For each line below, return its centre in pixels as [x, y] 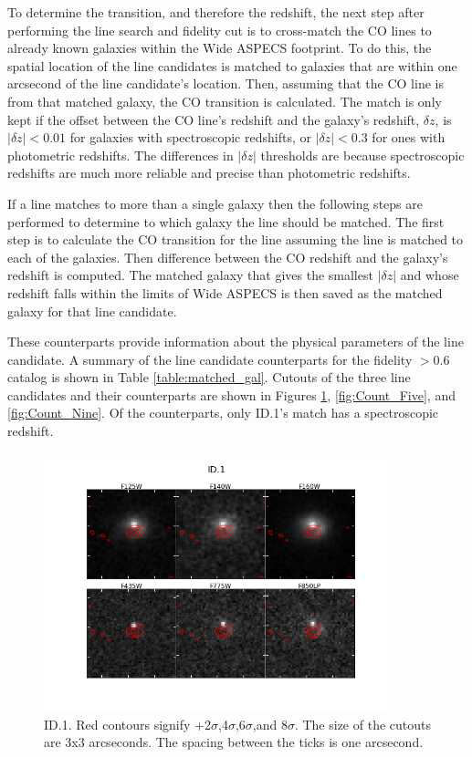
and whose [430, 275]
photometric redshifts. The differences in [121, 155]
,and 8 [270, 724]
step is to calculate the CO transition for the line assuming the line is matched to [236, 239]
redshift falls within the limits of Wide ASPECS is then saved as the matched [225, 292]
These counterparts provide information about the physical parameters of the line [236, 342]
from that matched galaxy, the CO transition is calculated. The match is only [225, 101]
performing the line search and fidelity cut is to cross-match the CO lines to [220, 30]
